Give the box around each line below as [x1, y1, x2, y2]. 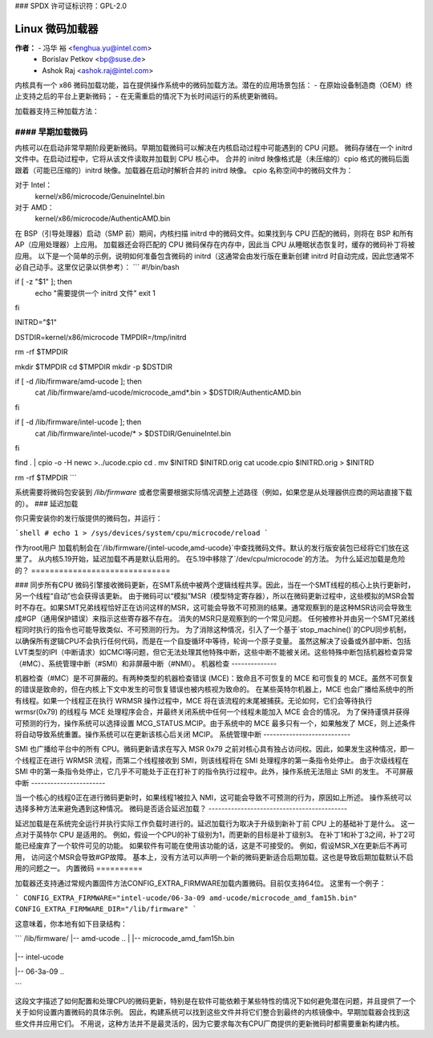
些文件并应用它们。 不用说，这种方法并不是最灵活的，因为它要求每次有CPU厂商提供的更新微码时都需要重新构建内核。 [14, 1019, 404, 1028]
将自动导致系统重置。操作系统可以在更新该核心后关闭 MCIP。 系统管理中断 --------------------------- [14, 729, 351, 739]
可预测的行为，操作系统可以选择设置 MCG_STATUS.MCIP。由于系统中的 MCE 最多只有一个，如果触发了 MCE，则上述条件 [14, 718, 416, 728]
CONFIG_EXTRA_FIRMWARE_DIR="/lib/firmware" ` [14, 905, 197, 914]
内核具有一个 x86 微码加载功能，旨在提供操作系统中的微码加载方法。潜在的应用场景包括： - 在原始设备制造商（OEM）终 [14, 80, 413, 90]
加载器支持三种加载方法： [14, 106, 99, 116]
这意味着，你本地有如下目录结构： [14, 918, 127, 928]
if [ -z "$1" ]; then [14, 277, 72, 286]
